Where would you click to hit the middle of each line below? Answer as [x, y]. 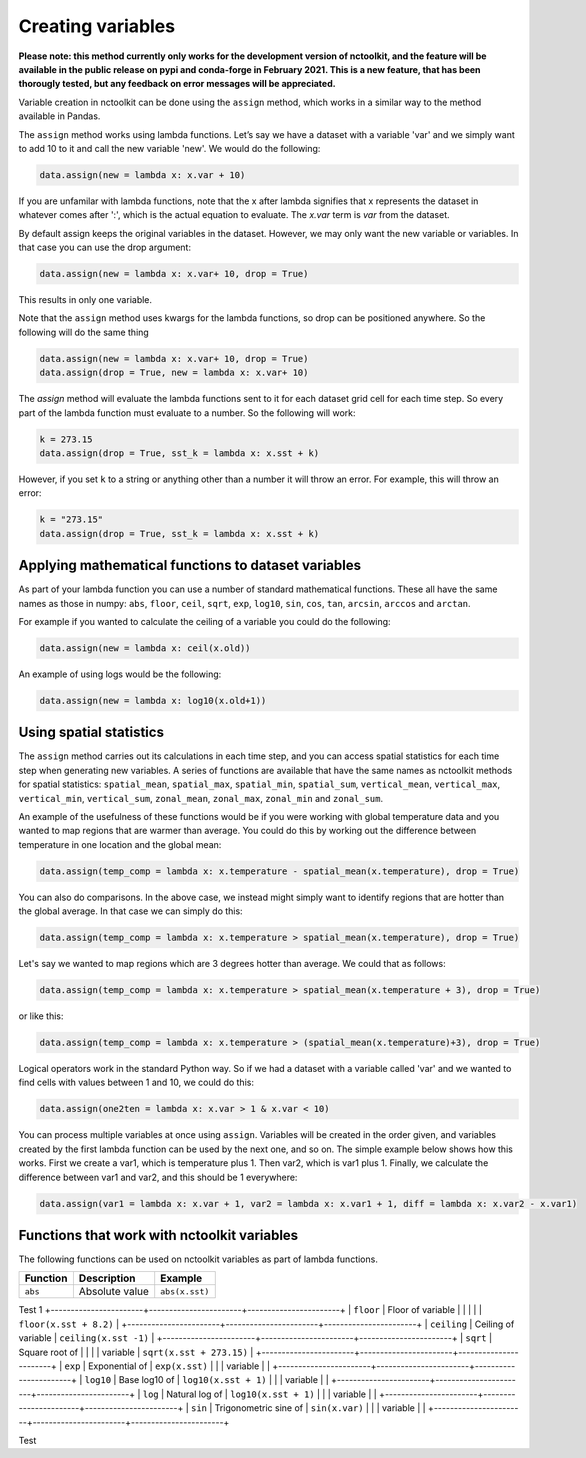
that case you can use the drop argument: [105, 247]
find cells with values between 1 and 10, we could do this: [136, 1082]
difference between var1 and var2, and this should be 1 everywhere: [158, 1177]
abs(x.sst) [185, 1291]
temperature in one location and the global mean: [120, 844]
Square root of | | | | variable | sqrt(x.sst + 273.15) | [136, 1352]
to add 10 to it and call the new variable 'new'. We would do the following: [169, 148]
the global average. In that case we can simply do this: [131, 911]
